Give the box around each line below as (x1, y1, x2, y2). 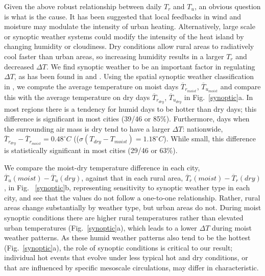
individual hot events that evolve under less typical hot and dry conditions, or (4, 252, 248, 263)
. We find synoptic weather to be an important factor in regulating (46, 61, 255, 71)
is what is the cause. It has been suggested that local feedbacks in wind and (4, 11, 242, 21)
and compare (220, 81, 261, 91)
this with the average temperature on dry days (4, 91, 150, 102)
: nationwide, (182, 123, 223, 134)
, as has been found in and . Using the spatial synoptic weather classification (14, 71, 254, 82)
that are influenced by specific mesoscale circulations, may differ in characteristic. (4, 262, 259, 272)
